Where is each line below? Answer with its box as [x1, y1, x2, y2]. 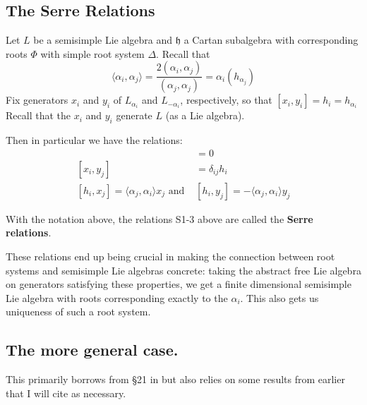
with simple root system [40, 46, 145, 61]
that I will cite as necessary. [6, 385, 126, 400]
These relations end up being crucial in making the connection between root [6, 248, 335, 263]
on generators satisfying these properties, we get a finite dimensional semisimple [6, 277, 351, 291]
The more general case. [6, 339, 179, 361]
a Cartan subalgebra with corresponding [183, 32, 359, 47]
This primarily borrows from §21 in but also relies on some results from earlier [6, 372, 345, 387]
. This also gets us [240, 290, 319, 305]
